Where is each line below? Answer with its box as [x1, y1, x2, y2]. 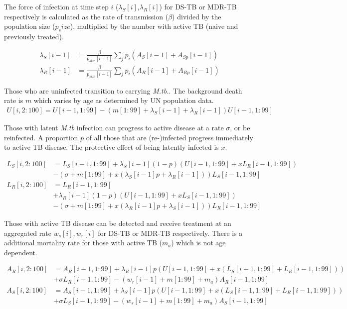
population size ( [4, 21, 55, 31]
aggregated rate [4, 227, 51, 238]
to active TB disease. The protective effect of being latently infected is [4, 142, 219, 152]
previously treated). [4, 31, 64, 41]
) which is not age [171, 237, 226, 248]
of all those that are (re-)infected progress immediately [86, 132, 253, 142]
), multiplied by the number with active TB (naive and [70, 21, 238, 31]
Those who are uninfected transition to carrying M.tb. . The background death [4, 85, 242, 96]
